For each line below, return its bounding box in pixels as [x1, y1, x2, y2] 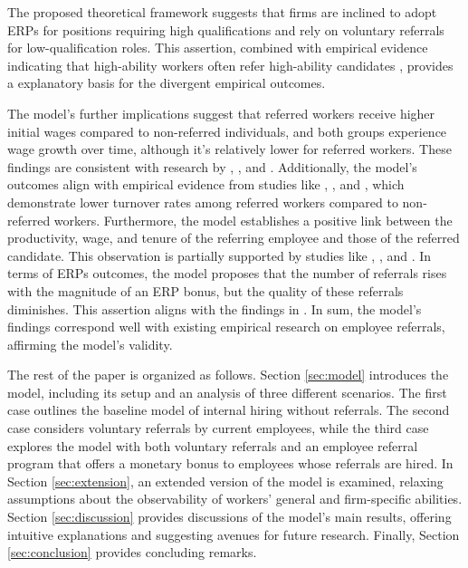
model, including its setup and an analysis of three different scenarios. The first [7, 382, 447, 401]
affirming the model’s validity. [7, 334, 173, 353]
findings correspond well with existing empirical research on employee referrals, [7, 317, 445, 336]
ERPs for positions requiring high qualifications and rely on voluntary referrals [7, 20, 444, 39]
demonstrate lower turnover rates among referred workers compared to [7, 192, 398, 211]
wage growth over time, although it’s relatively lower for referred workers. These [7, 140, 452, 159]
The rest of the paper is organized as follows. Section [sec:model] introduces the [7, 365, 449, 384]
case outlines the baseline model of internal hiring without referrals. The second [7, 400, 450, 419]
